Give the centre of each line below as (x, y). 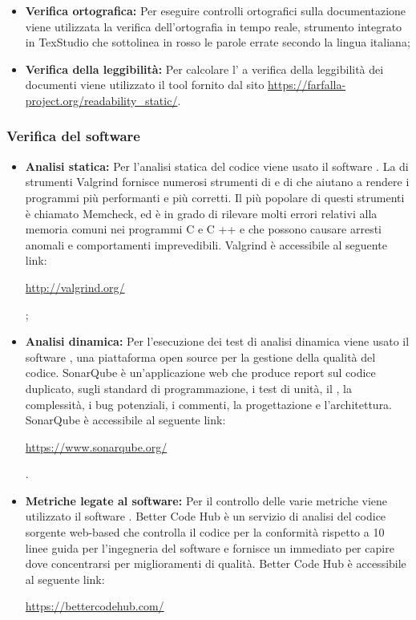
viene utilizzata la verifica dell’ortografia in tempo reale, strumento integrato (214, 26)
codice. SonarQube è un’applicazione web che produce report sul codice (200, 373)
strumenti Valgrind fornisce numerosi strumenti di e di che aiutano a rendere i (217, 182)
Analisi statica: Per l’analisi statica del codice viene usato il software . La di (217, 166)
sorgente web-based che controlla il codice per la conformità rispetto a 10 (205, 532)
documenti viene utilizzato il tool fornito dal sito (145, 85)
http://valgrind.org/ (75, 287)
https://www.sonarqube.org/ (96, 446)
